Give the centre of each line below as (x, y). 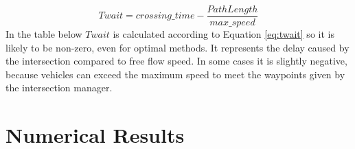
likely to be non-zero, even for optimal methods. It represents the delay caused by (177, 47)
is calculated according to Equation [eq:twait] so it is (224, 34)
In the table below (44, 34)
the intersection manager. (59, 88)
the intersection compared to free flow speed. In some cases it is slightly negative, (176, 61)
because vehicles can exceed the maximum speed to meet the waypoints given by (175, 74)
